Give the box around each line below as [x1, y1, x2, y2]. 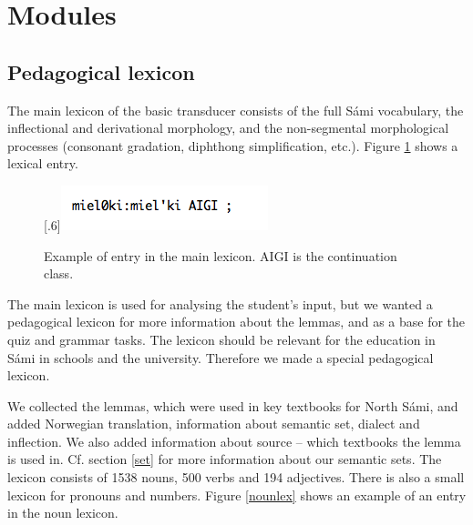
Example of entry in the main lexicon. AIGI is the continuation [44, 246, 397, 265]
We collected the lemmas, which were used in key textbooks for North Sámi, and [7, 396, 458, 415]
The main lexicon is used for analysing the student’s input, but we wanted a [7, 294, 433, 313]
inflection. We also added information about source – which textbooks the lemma [7, 431, 461, 450]
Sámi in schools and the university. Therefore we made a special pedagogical [7, 348, 434, 367]
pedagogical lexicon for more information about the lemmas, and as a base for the [7, 312, 466, 331]
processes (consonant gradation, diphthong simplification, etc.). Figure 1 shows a [7, 136, 458, 155]
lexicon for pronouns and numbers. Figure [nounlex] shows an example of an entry [7, 485, 467, 504]
